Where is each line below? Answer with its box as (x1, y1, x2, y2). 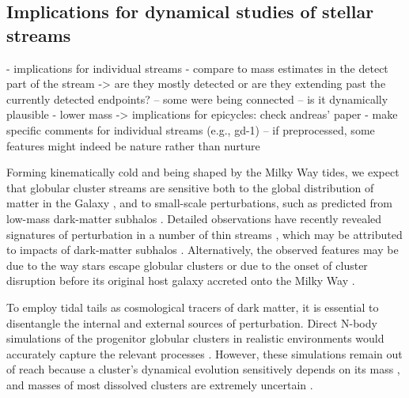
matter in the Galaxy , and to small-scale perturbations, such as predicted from (6, 195, 392, 211)
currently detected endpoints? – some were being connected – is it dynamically (6, 90, 388, 107)
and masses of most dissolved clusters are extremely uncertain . (6, 376, 313, 392)
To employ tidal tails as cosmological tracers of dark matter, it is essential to (6, 298, 379, 315)
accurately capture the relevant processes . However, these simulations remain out (6, 345, 403, 362)
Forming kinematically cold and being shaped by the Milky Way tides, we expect (6, 164, 400, 180)
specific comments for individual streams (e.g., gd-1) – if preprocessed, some (6, 121, 375, 138)
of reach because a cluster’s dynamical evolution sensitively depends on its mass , (6, 361, 400, 377)
